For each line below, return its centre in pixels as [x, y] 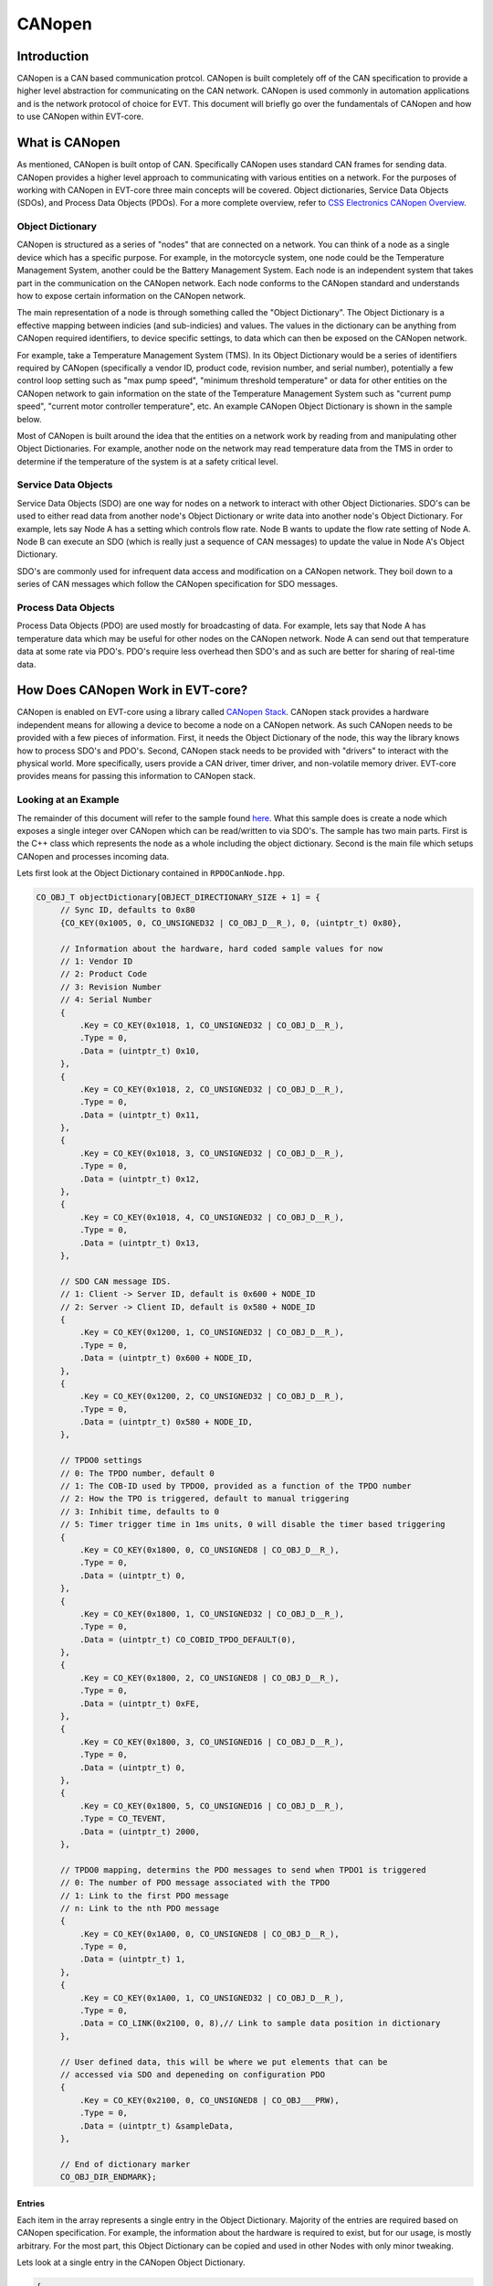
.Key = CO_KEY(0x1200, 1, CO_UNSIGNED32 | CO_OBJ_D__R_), [212, 1332]
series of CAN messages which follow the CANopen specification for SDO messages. [177, 584]
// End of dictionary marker [125, 2164]
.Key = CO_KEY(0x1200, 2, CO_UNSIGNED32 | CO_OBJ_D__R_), [212, 1396]
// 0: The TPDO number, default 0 [137, 1473]
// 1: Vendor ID [96, 961]
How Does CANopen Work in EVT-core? [132, 690]
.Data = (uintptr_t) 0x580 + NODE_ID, [166, 1422]
